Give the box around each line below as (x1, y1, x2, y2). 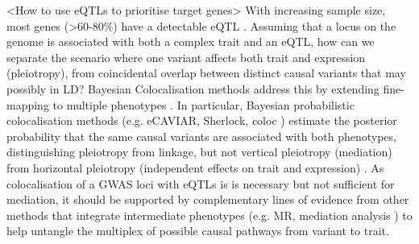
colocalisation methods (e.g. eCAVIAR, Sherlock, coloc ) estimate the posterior (6, 112, 397, 129)
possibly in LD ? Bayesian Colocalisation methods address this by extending (6, 80, 380, 97)
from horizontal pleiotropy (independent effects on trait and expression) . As (6, 159, 384, 176)
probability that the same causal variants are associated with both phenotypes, (6, 127, 396, 144)
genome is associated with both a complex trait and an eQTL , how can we (6, 33, 375, 50)
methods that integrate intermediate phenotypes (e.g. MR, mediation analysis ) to (6, 206, 413, 223)
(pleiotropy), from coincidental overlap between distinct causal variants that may (6, 64, 406, 81)
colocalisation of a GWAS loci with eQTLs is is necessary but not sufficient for (6, 175, 395, 192)
